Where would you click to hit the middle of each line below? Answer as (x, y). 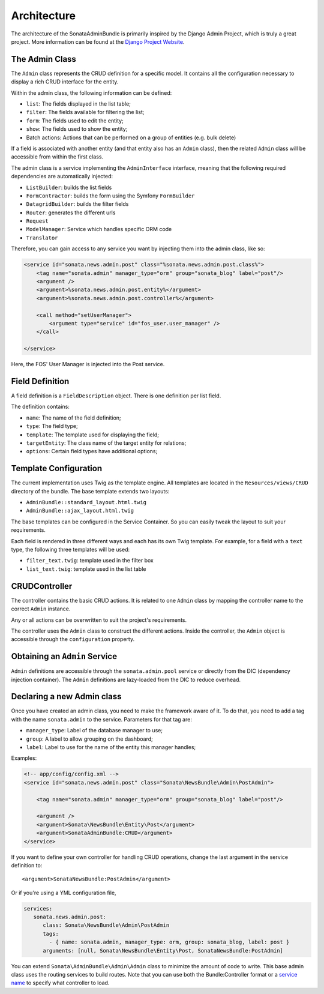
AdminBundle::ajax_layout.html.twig (80, 511)
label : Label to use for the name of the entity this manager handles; (111, 747)
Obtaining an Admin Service (64, 656)
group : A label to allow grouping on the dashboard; (89, 739)
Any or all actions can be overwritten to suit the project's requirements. (99, 620)
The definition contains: (40, 407)
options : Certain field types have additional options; (92, 451)
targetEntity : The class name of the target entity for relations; (106, 443)
